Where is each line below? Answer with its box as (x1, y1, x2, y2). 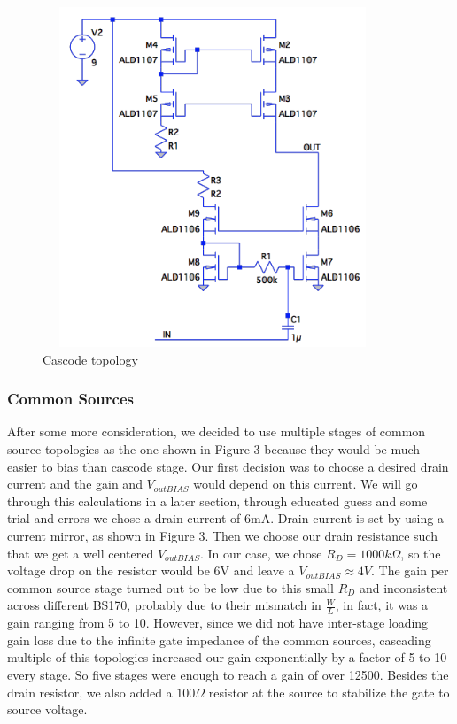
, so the (400, 543, 441, 562)
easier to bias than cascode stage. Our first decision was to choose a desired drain (7, 457, 449, 475)
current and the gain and (7, 474, 143, 493)
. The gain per (371, 561, 449, 580)
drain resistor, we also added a (7, 682, 173, 701)
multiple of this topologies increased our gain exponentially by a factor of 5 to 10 (7, 648, 447, 666)
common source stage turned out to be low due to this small (7, 578, 335, 597)
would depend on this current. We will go (193, 474, 418, 493)
